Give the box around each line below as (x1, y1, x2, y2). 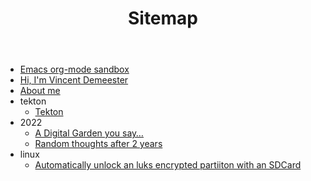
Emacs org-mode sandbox (19, 63, 130, 76)
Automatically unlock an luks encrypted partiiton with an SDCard (34, 159, 302, 171)
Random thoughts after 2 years (34, 138, 163, 150)
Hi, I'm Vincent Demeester (19, 74, 129, 86)
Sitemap (127, 7, 199, 30)
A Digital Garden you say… (34, 127, 144, 139)
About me (19, 85, 61, 97)
